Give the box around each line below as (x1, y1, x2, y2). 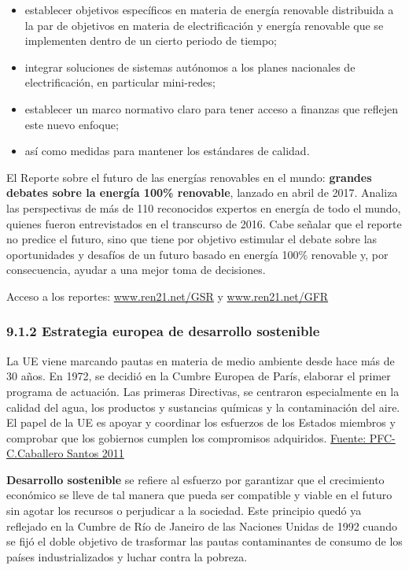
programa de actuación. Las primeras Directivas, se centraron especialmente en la (6, 383, 400, 399)
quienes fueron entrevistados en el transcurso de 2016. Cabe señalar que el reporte (6, 215, 402, 231)
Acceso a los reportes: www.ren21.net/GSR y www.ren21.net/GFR (6, 287, 329, 304)
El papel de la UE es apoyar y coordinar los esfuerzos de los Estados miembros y (6, 414, 396, 431)
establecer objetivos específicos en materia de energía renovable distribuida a (24, 2, 394, 17)
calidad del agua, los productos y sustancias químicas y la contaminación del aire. (6, 398, 400, 415)
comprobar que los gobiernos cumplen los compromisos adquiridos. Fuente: (6, 429, 367, 446)
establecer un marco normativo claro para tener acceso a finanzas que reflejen (24, 100, 398, 117)
